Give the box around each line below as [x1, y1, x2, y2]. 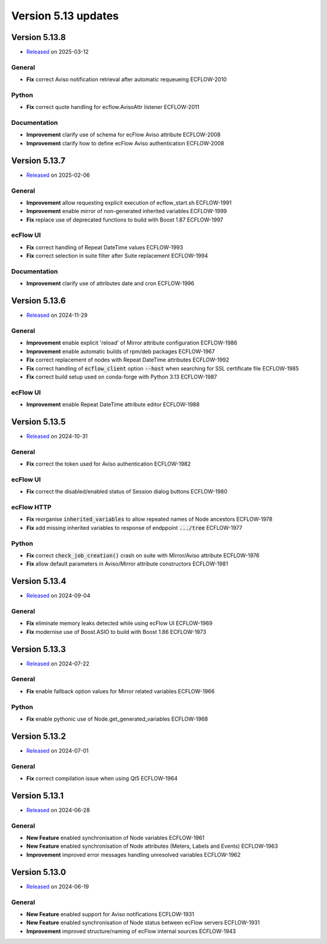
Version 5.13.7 [11, 155, 66, 166]
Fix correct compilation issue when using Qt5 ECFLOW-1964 [26, 775, 178, 782]
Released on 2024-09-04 [26, 592, 91, 599]
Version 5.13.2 [11, 731, 66, 741]
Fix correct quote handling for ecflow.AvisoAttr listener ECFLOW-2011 [26, 104, 200, 111]
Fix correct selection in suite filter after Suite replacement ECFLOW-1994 [26, 252, 208, 260]
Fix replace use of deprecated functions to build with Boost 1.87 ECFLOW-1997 [26, 216, 223, 223]
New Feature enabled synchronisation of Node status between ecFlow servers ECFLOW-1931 [26, 919, 260, 926]
